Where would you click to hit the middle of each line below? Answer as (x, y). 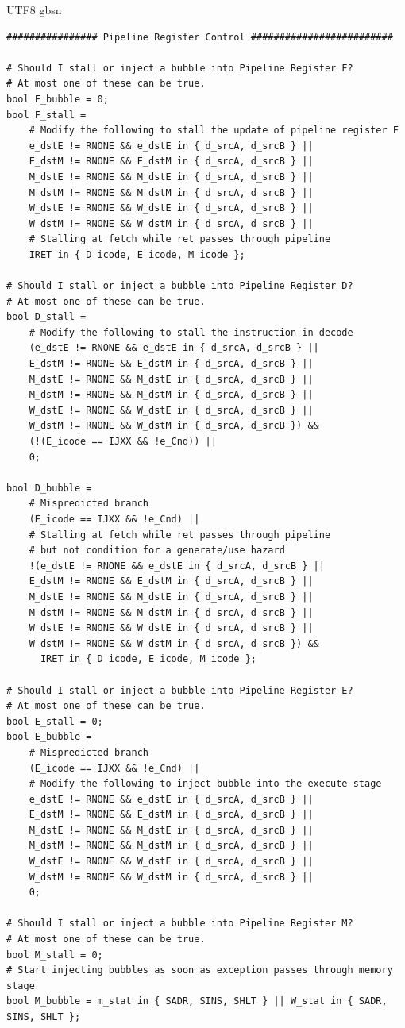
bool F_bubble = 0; (58, 99)
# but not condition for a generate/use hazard (157, 551)
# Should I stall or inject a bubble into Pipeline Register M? (180, 924)
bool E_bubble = (49, 737)
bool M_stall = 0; (55, 955)
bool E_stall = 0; (55, 721)
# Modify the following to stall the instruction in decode (191, 332)
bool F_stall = (46, 115)
